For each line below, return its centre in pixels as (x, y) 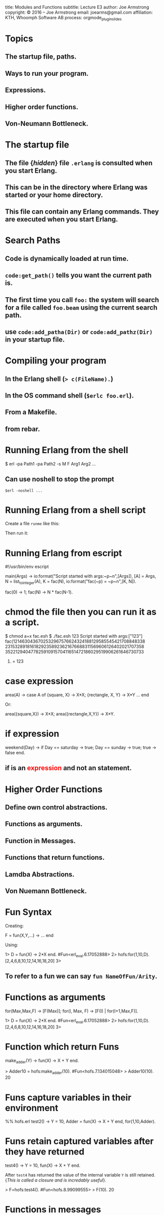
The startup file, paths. (41, 57)
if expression (32, 734)
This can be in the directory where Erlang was (76, 187)
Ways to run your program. (47, 73)
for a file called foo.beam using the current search (81, 307)
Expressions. (25, 90)
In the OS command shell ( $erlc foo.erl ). (70, 396)
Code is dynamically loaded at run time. (67, 259)
